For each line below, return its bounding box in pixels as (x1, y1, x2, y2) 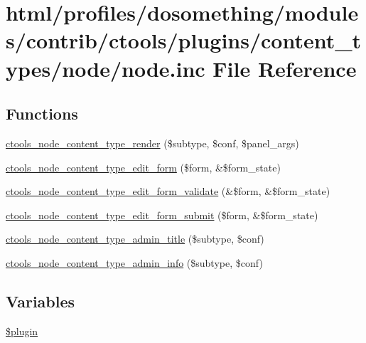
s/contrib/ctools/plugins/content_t (6, 26, 362, 55)
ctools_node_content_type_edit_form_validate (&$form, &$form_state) (6, 184, 330, 199)
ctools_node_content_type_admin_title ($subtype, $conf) (6, 231, 264, 246)
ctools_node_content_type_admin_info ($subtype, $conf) (6, 255, 263, 270)
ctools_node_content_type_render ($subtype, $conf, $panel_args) (6, 135, 299, 150)
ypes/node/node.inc (6, 53, 205, 83)
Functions (6, 102, 78, 125)
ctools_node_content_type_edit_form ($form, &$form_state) (6, 159, 281, 174)
